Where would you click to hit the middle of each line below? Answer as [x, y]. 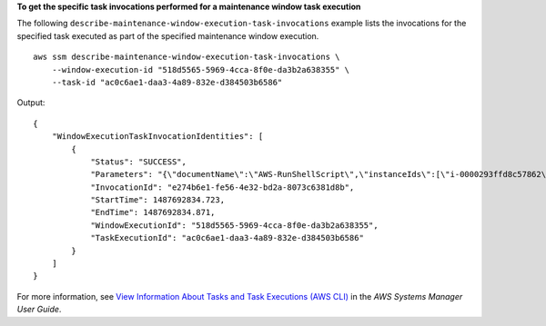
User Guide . [39, 310]
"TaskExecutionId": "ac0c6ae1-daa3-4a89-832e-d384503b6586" [227, 238]
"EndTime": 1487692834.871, [153, 212]
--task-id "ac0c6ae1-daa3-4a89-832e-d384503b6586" [167, 82]
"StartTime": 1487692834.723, [158, 200]
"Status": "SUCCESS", [138, 162]
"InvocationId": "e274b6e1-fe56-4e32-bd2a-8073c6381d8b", [222, 187]
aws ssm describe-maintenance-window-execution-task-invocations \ [187, 57]
